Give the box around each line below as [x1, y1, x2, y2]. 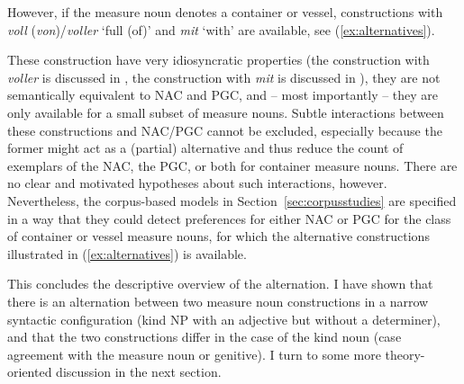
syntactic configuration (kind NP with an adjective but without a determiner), [7, 309, 441, 328]
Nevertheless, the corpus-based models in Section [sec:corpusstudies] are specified [7, 191, 457, 210]
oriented [7, 362, 52, 381]
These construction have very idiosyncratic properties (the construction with [7, 50, 430, 69]
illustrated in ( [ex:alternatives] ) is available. [7, 244, 247, 263]
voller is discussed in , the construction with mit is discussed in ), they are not [7, 67, 441, 86]
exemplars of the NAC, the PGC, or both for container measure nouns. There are [7, 156, 458, 174]
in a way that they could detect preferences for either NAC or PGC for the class [7, 209, 451, 228]
